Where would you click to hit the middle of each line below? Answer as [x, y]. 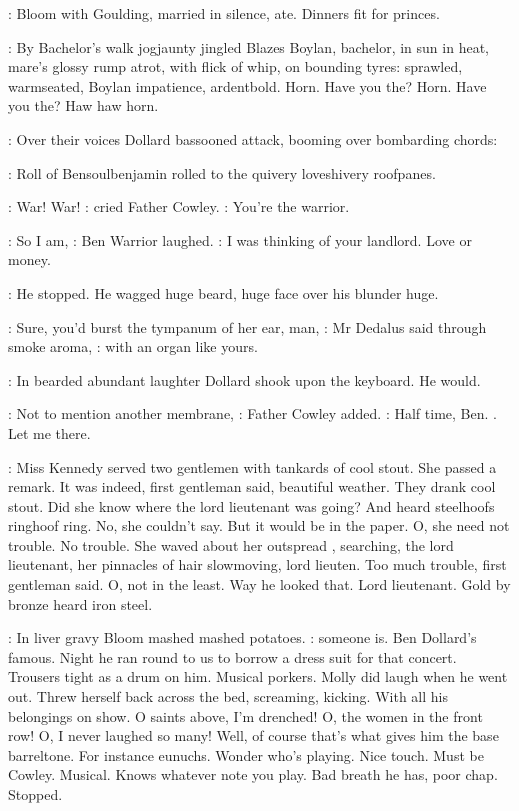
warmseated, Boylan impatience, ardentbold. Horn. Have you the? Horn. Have [247, 85]
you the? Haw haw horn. [83, 105]
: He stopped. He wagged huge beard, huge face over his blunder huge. [223, 292]
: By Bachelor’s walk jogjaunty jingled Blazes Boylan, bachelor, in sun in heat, [248, 46]
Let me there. [49, 432]
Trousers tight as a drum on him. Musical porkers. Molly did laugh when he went [258, 676]
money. [29, 259]
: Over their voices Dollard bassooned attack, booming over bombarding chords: [253, 138]
